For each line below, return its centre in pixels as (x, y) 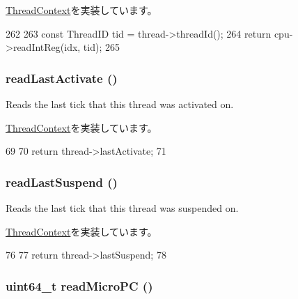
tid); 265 (101, 47)
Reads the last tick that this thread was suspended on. (122, 208)
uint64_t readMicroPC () (79, 285)
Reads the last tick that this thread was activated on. (120, 104)
